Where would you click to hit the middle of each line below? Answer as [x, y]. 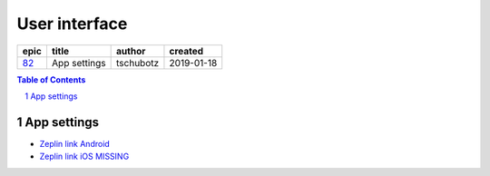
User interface [72, 24]
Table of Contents [51, 79]
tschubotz [138, 63]
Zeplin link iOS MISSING [84, 156]
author [131, 51]
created [186, 51]
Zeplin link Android [75, 143]
